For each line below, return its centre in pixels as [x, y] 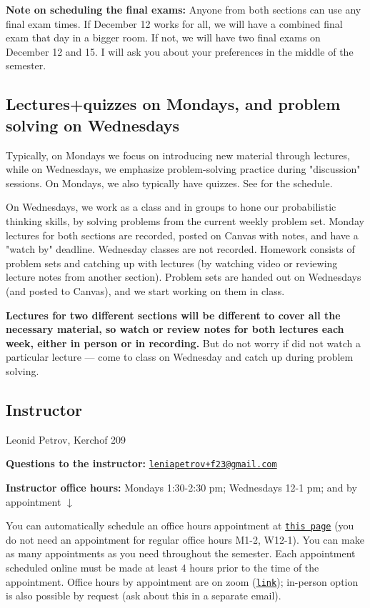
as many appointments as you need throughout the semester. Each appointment [181, 553]
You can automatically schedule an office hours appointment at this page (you [180, 525]
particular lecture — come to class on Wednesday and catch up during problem [180, 357]
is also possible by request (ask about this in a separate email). [144, 595]
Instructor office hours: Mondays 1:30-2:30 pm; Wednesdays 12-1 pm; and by [181, 487]
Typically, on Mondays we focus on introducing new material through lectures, [178, 155]
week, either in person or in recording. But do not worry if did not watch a [183, 343]
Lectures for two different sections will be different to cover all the [173, 315]
